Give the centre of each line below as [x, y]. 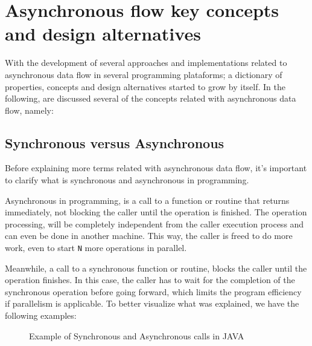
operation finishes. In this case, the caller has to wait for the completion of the [150, 280]
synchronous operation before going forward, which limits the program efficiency [153, 291]
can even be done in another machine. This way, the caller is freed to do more [149, 236]
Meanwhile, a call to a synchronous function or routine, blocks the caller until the [156, 268]
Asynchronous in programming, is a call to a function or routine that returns [147, 200]
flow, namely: [29, 110]
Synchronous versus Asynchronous [115, 142]
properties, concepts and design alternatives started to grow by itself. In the [145, 86]
